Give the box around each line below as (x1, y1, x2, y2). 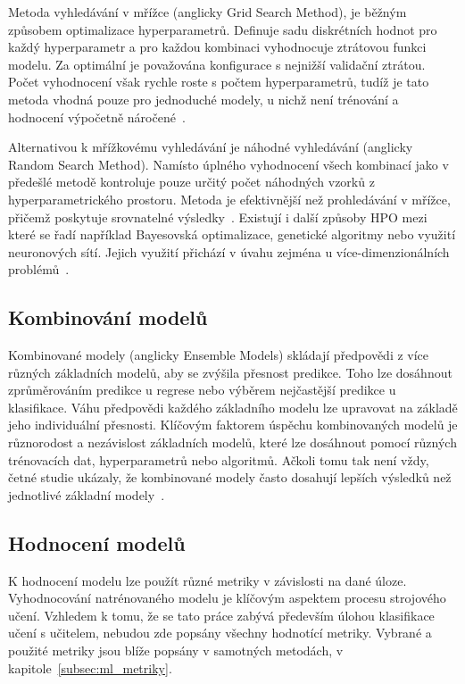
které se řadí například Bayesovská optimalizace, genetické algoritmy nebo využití (8, 225, 456, 244)
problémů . (8, 260, 70, 279)
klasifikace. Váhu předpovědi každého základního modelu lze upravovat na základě (8, 397, 458, 416)
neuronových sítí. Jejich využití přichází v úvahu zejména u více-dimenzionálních (8, 242, 450, 261)
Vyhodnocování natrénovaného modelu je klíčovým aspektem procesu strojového (8, 588, 446, 607)
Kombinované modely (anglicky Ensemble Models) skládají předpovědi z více (8, 346, 429, 364)
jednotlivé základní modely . (8, 485, 165, 504)
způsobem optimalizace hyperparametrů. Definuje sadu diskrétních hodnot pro (8, 20, 437, 38)
